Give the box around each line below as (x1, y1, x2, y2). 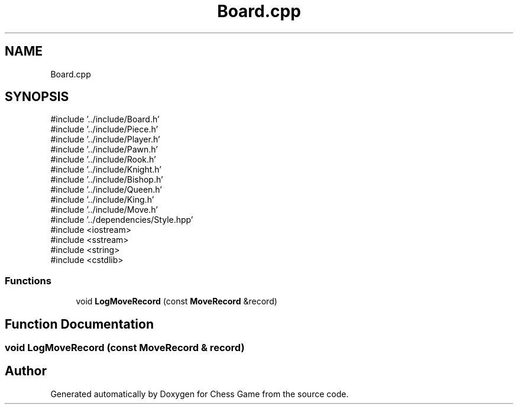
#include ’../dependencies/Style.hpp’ (50, 215, 193, 225)
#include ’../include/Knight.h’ (50, 164, 161, 175)
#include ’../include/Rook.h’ (50, 154, 156, 165)
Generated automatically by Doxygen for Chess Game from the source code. (50, 388, 349, 399)
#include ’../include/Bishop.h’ (50, 174, 163, 185)
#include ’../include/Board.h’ (50, 114, 160, 125)
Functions (5, 274, 51, 287)
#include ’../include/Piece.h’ (50, 124, 158, 135)
